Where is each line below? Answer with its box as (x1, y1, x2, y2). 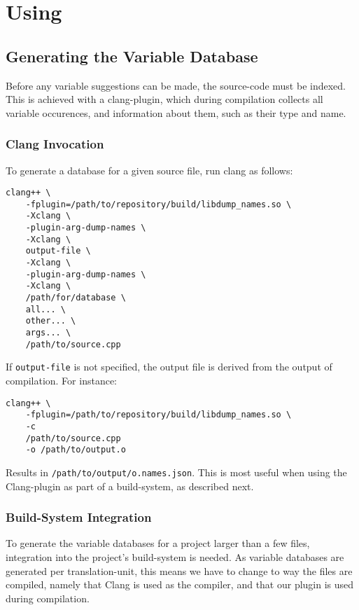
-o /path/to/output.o (25, 445, 126, 455)
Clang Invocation (6, 135, 104, 153)
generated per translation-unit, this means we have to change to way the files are (6, 563, 353, 578)
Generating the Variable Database (6, 45, 258, 67)
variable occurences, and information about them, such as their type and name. (6, 105, 346, 120)
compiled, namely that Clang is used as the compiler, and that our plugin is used (6, 577, 354, 592)
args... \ (25, 328, 71, 338)
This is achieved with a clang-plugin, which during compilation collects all (6, 92, 323, 106)
